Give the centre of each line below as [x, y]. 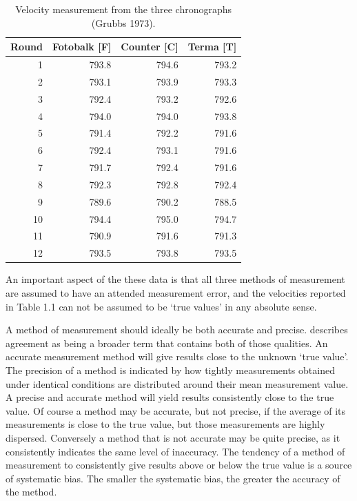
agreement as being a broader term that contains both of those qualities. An [167, 343]
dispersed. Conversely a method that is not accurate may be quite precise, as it [173, 437]
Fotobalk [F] [82, 47]
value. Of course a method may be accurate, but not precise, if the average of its [176, 410]
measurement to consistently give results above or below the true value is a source [179, 465]
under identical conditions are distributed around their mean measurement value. [177, 383]
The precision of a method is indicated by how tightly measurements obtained [170, 370]
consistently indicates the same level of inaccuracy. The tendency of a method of [175, 451]
